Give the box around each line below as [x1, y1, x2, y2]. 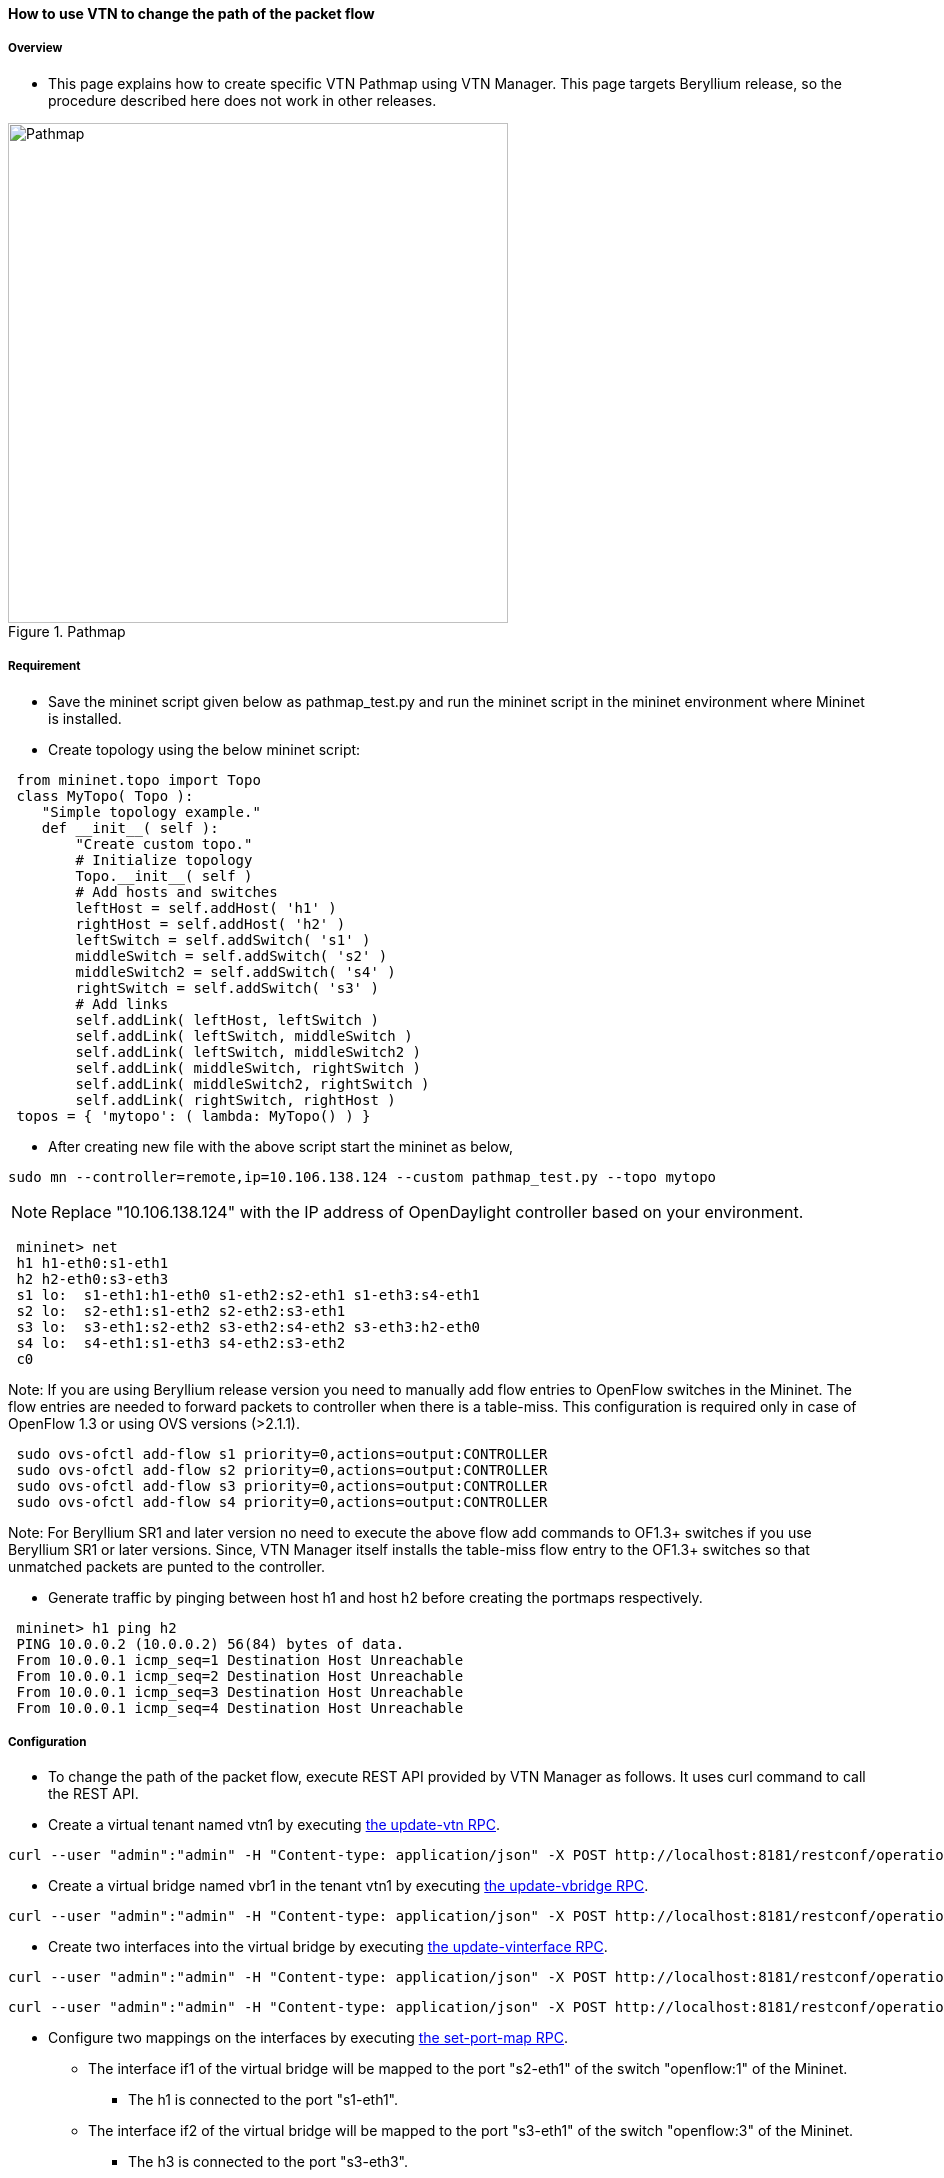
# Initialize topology [75, 851, 253, 868]
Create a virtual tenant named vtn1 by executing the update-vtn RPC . [48, 1816, 501, 1834]
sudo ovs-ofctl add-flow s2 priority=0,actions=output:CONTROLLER [16, 1461, 548, 1478]
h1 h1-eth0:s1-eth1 [16, 1254, 169, 1271]
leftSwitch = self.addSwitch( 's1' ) [75, 931, 371, 948]
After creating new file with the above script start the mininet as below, [48, 1137, 513, 1155]
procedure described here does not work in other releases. [48, 91, 437, 109]
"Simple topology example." [41, 803, 261, 820]
